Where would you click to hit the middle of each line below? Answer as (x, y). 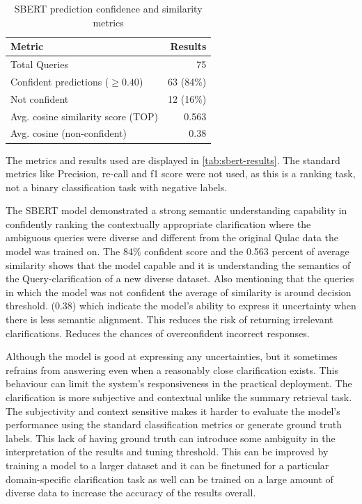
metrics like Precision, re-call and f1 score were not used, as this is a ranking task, (181, 173)
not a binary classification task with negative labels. (117, 187)
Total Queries (39, 64)
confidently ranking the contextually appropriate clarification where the (158, 223)
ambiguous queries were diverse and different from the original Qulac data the (172, 237)
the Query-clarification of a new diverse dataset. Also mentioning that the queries (180, 278)
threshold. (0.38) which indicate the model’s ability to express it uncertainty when (181, 306)
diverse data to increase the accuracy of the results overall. (131, 493)
